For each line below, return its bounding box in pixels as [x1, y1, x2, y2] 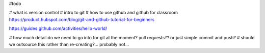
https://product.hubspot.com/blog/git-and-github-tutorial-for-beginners [9, 16, 155, 22]
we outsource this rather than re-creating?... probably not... [9, 41, 130, 47]
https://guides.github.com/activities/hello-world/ [9, 26, 107, 31]
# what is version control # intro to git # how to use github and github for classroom [9, 10, 178, 16]
